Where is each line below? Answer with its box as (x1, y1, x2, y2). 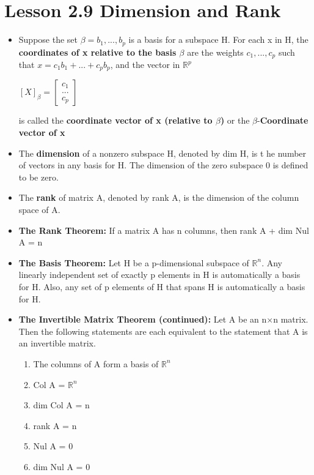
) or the (220, 114, 250, 127)
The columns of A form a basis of (33, 357, 159, 370)
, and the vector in (110, 58, 180, 71)
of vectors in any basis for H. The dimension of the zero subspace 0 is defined (18, 159, 309, 171)
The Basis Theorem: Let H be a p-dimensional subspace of (18, 256, 249, 269)
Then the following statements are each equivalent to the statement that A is (18, 324, 308, 337)
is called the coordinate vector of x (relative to (18, 114, 213, 127)
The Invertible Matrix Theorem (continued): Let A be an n (18, 313, 267, 326)
